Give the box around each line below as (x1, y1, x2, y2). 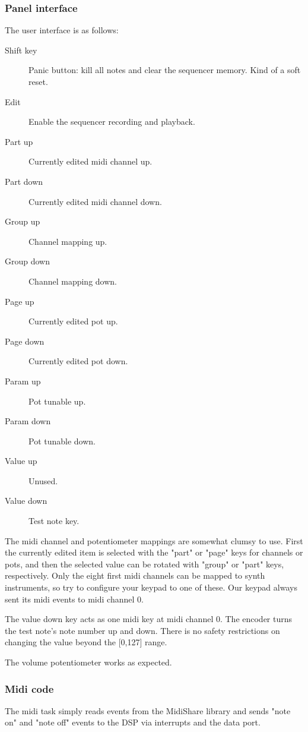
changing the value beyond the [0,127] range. (5, 636, 167, 648)
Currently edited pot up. (28, 315, 118, 327)
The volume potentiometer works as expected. (5, 656, 172, 668)
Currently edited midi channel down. (28, 195, 162, 207)
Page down (5, 335, 45, 347)
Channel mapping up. (28, 235, 107, 247)
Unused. (28, 474, 58, 487)
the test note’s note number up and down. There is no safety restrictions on (5, 624, 280, 636)
